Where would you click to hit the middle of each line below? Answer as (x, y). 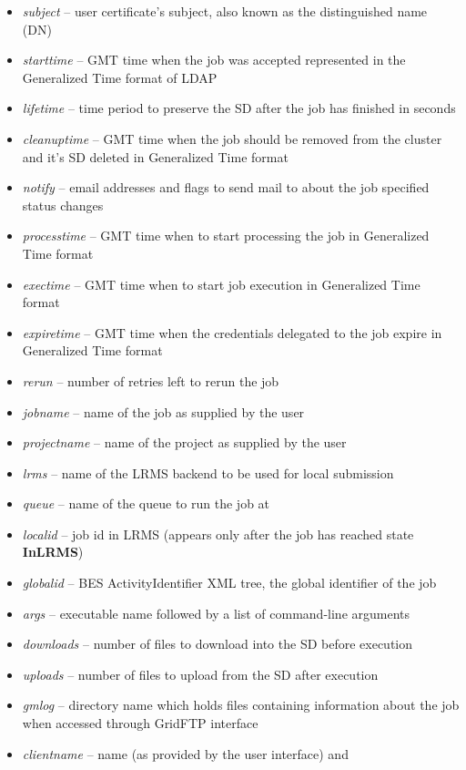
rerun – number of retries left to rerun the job (151, 380)
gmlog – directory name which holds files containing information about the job (241, 705)
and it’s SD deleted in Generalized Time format (155, 156)
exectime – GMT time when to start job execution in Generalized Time (221, 284)
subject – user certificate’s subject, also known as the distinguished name (225, 11)
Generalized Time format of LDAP (120, 77)
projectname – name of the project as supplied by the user (184, 442)
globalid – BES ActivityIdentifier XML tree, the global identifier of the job (229, 583)
